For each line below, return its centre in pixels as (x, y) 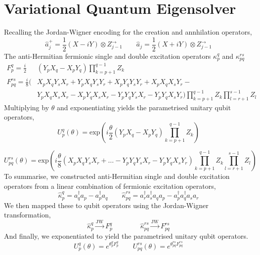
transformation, (27, 215)
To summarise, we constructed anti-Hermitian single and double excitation (117, 176)
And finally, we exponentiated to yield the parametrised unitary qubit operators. (126, 235)
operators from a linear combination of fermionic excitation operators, (110, 186)
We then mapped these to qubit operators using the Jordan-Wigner (106, 205)
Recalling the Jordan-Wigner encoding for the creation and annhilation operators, (128, 32)
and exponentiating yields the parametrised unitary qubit (144, 107)
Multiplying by (27, 107)
